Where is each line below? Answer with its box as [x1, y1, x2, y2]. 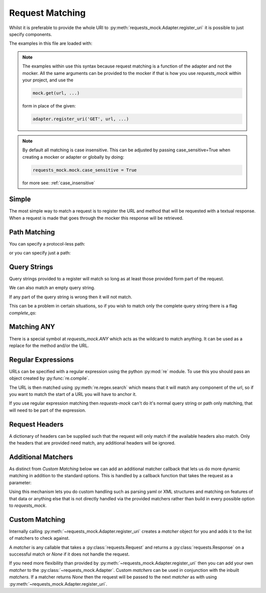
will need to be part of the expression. [9, 407, 86, 413]
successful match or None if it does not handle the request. [9, 551, 130, 557]
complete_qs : [9, 310, 36, 315]
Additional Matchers [9, 453, 73, 461]
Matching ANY [9, 323, 55, 331]
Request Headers [9, 420, 64, 428]
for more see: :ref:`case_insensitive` [22, 180, 96, 186]
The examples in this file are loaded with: [9, 40, 93, 46]
